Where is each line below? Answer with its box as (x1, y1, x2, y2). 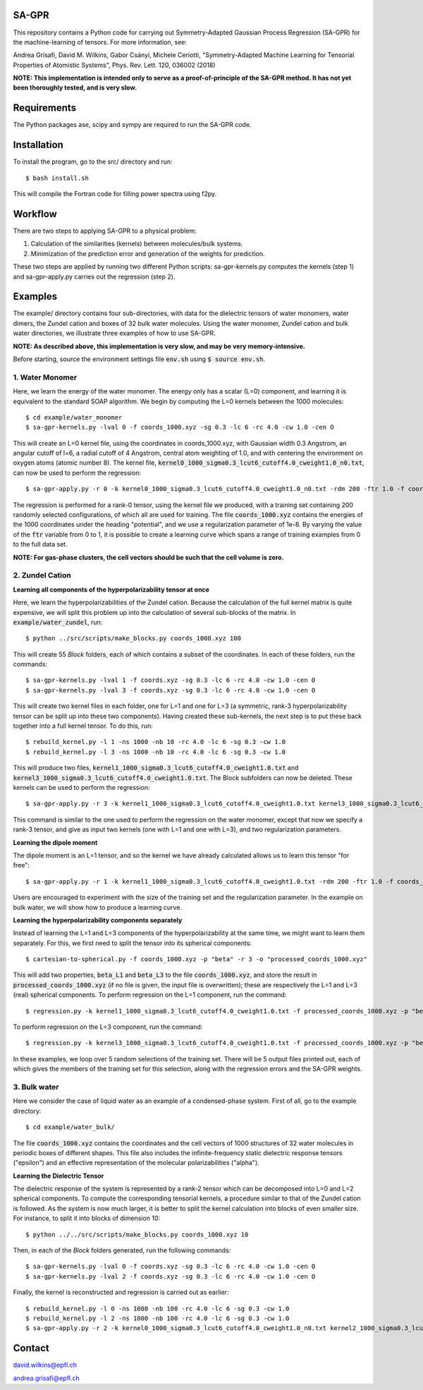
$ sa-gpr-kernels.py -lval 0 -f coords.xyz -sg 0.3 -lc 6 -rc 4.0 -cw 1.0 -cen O (25, 1262, 316, 1271)
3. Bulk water (13, 1082, 59, 1092)
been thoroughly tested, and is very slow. (13, 83, 137, 92)
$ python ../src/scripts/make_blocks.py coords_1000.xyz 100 (25, 635, 241, 642)
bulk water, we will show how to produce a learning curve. (13, 903, 183, 911)
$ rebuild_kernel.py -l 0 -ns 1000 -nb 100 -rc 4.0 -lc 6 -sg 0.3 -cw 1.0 (25, 1305, 290, 1312)
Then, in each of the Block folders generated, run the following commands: (13, 1246, 231, 1255)
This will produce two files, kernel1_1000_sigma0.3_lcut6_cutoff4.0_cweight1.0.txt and (13, 764, 299, 772)
